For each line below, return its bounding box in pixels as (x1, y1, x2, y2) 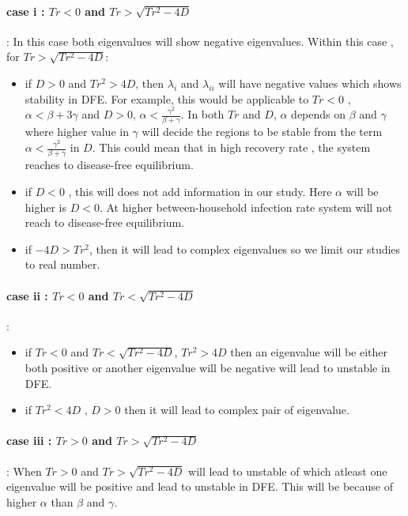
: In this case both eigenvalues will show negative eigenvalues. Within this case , (6, 32, 394, 49)
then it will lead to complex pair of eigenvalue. (124, 401, 349, 418)
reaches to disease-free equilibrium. (25, 156, 194, 173)
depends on (291, 106, 346, 122)
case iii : (6, 432, 52, 449)
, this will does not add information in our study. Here (68, 183, 332, 199)
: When (6, 462, 42, 479)
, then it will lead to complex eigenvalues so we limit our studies (89, 240, 401, 257)
